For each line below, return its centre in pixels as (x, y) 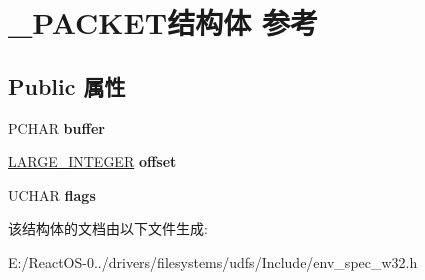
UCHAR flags (52, 194)
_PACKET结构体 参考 (163, 22)
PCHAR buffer (56, 127)
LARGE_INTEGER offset (92, 161)
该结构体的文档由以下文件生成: (108, 228)
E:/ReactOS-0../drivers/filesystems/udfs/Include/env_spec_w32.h (213, 261)
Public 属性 (67, 85)
